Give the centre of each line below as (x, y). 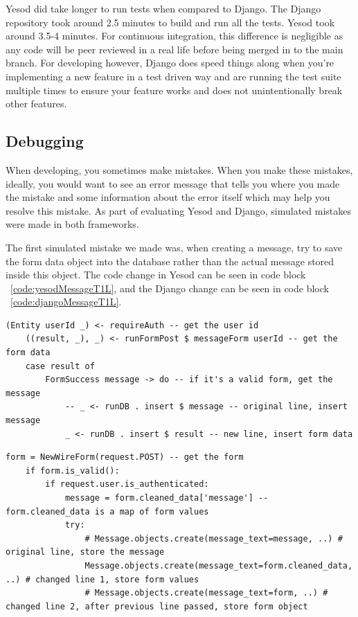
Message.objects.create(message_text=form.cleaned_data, (219, 565)
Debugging (45, 141)
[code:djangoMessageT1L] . (66, 302)
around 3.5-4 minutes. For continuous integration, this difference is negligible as (174, 36)
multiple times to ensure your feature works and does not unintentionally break (174, 90)
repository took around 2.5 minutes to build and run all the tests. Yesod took (170, 22)
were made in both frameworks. (72, 224)
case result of (60, 366)
